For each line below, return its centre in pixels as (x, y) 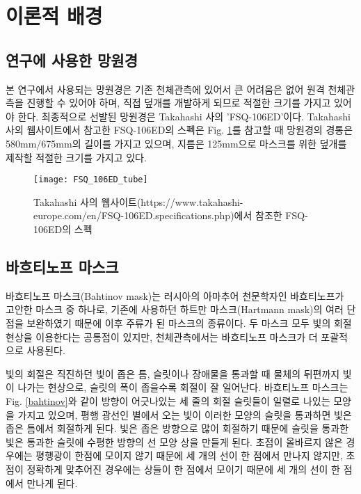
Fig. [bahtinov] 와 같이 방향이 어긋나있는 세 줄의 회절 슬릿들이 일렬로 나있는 (168, 400)
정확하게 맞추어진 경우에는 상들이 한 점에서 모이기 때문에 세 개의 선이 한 (183, 469)
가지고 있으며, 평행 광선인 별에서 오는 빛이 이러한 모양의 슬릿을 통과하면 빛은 (185, 414)
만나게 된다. (52, 483)
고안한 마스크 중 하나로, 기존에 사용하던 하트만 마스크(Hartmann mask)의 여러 (175, 309)
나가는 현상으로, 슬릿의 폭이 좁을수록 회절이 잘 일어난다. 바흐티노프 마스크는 (183, 387)
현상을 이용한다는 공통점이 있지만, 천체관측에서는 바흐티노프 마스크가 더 (162, 336)
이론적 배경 (54, 16)
